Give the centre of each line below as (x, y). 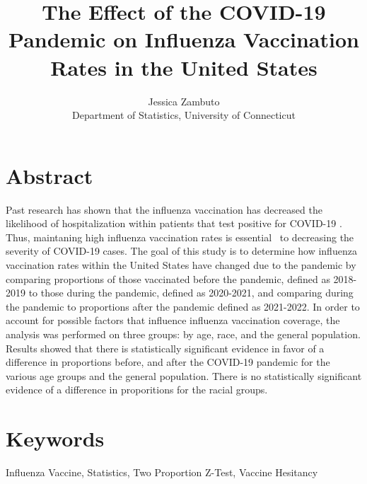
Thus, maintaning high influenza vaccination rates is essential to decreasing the (180, 237)
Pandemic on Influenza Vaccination (184, 39)
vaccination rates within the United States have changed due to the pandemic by (181, 265)
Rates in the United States (184, 67)
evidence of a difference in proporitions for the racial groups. (137, 390)
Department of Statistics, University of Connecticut (184, 115)
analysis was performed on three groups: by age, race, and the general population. (183, 334)
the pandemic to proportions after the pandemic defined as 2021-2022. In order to (183, 306)
